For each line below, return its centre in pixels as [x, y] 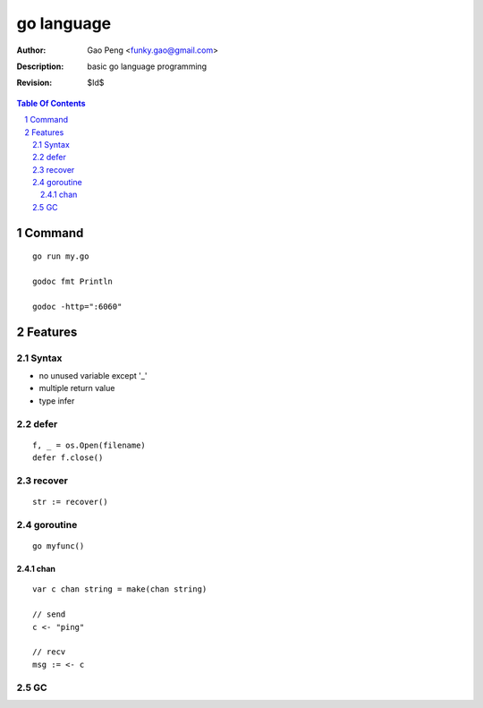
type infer [57, 401]
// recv [49, 652]
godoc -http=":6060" [77, 306]
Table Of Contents [51, 103]
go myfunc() [59, 546]
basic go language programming [147, 66]
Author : [31, 50]
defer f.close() [68, 458]
